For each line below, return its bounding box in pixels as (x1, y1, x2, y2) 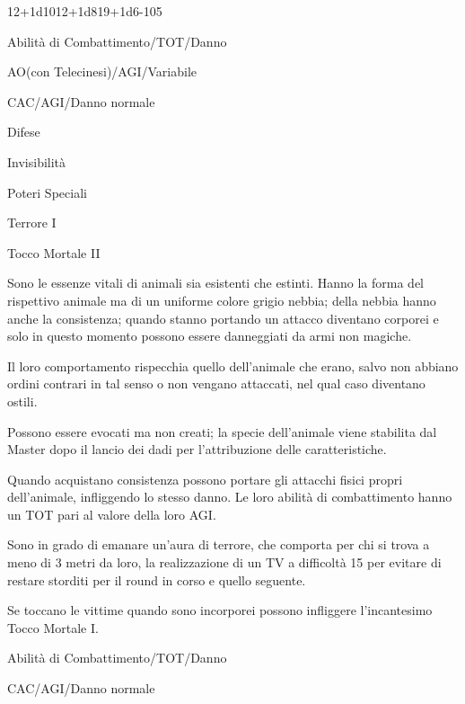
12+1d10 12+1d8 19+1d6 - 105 (7, 2, 162, 20)
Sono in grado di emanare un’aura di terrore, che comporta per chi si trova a (7, 535, 430, 554)
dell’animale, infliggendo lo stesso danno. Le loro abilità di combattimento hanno (7, 487, 452, 506)
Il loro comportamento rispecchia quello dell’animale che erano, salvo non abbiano (7, 356, 459, 375)
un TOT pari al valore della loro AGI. (7, 504, 216, 523)
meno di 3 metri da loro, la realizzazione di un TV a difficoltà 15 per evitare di (7, 553, 442, 572)
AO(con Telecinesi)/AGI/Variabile (7, 62, 197, 81)
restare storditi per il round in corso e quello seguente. (7, 570, 306, 589)
